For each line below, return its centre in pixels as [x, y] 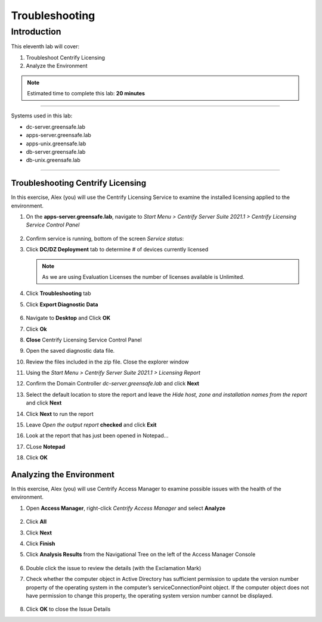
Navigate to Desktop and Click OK [68, 318]
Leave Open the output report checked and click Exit [91, 425]
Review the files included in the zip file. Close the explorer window [107, 362]
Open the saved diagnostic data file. [70, 351]
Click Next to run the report [60, 413]
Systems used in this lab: [42, 116]
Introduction [36, 32]
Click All [36, 522]
